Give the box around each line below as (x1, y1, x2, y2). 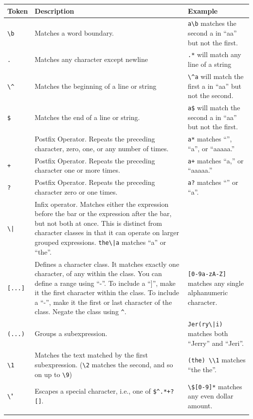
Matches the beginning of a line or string (35, 80, 157, 91)
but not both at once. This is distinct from (35, 218, 162, 228)
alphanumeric (188, 287, 228, 298)
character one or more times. (35, 165, 120, 175)
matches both (188, 328, 228, 339)
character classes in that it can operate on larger (35, 227, 180, 238)
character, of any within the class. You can (35, 268, 162, 279)
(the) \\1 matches (188, 355, 246, 365)
